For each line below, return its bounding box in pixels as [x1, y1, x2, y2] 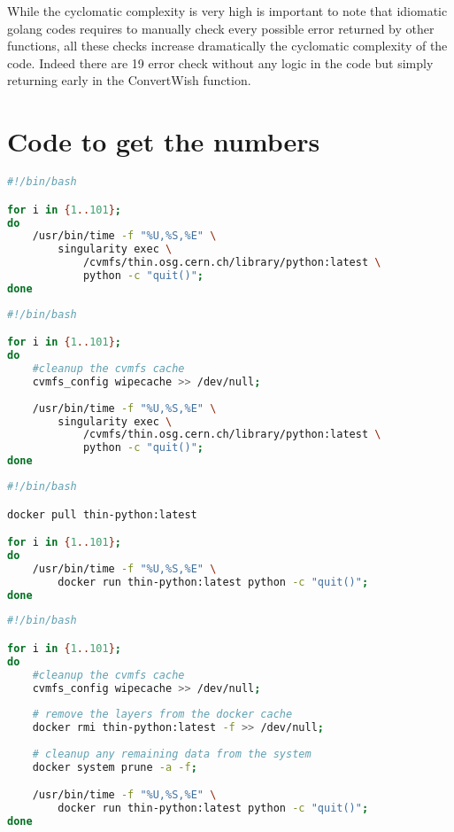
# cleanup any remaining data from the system [32, 748, 312, 760]
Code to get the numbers [7, 123, 320, 159]
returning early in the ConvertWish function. [7, 71, 251, 89]
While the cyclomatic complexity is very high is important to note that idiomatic [7, 2, 448, 19]
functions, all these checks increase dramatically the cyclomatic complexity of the [7, 36, 448, 55]
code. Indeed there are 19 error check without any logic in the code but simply [7, 53, 434, 72]
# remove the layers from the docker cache [32, 708, 293, 721]
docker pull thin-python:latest [7, 508, 197, 521]
